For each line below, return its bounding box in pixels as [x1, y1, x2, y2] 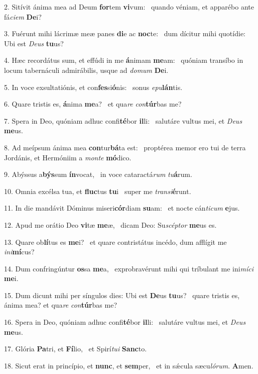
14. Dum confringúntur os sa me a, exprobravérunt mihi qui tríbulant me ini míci [4, 263, 254, 273]
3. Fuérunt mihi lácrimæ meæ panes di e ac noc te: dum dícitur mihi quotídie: [4, 28, 245, 39]
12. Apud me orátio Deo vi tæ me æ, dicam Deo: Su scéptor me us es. [4, 219, 217, 230]
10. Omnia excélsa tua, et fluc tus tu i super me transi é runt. [4, 185, 191, 196]
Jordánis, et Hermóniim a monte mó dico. [4, 152, 132, 162]
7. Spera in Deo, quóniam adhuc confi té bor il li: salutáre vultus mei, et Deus [4, 115, 242, 126]
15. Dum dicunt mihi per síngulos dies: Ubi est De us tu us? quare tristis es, [4, 290, 240, 300]
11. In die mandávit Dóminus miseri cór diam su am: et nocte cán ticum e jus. [4, 203, 240, 213]
